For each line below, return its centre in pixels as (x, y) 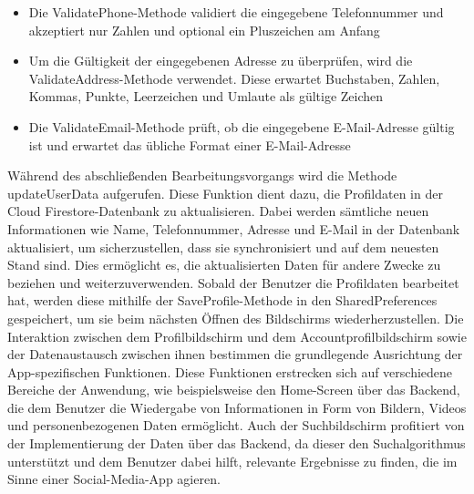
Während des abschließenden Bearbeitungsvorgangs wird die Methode (202, 175)
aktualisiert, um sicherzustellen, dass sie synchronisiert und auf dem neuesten (223, 247)
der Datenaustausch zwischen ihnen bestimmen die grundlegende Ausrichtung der (235, 354)
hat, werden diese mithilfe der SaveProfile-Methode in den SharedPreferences (222, 300)
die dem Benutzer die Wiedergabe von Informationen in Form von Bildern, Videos (237, 407)
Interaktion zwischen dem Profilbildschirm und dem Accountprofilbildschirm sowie (237, 336)
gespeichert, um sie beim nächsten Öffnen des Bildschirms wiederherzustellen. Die (236, 318)
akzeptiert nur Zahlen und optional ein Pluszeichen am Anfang (204, 30)
